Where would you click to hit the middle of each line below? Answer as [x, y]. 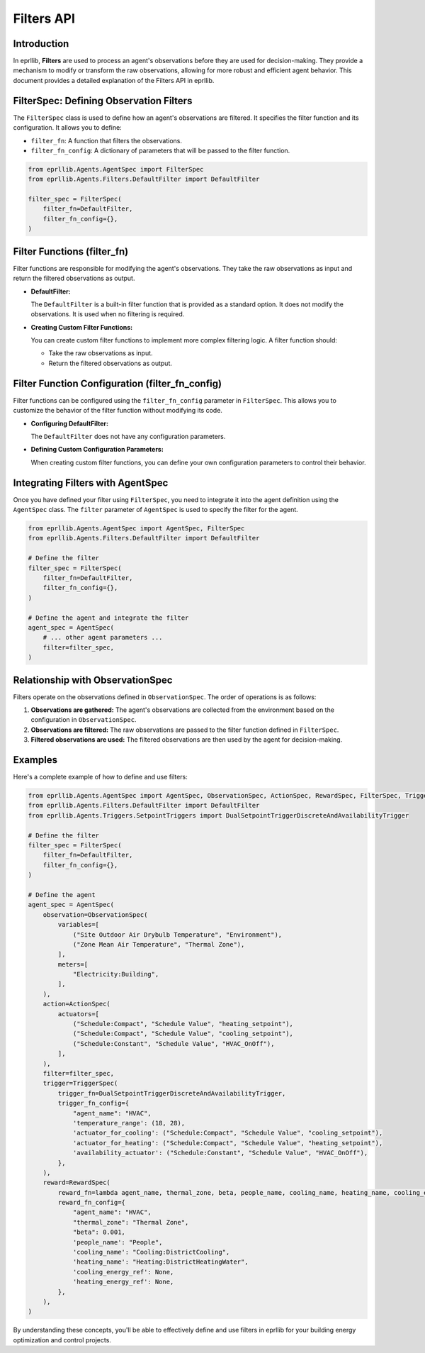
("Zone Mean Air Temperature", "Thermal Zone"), [159, 944]
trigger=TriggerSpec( [80, 1084]
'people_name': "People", [118, 1242]
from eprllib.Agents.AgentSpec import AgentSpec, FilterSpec [136, 529]
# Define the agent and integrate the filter [108, 618]
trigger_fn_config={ [93, 1103]
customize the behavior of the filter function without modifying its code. [118, 411]
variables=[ [78, 925]
